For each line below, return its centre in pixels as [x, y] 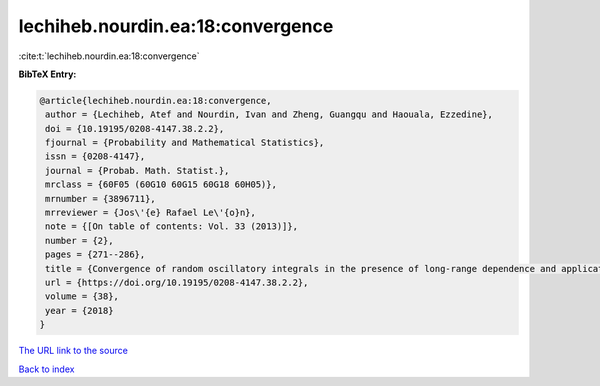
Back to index [46, 369]
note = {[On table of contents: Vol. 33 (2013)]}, [172, 226]
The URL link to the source [73, 351]
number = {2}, [79, 240]
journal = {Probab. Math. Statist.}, [137, 170]
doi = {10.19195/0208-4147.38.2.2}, [135, 128]
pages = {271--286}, [95, 254]
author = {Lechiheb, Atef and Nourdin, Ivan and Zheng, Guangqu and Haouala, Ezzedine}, [269, 114]
